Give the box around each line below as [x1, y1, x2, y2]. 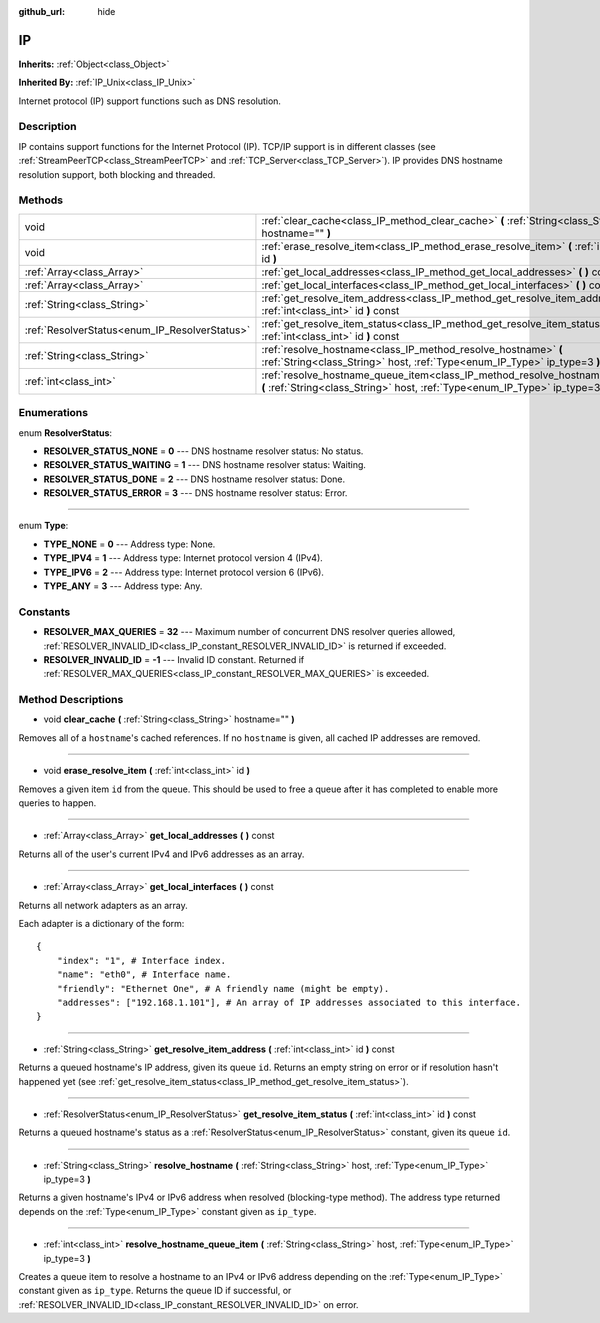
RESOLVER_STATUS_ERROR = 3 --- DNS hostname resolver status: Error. [43, 487, 348, 499]
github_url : [18, 6, 65, 17]
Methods [18, 193, 64, 207]
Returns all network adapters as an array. [18, 899, 189, 911]
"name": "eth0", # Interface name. [56, 969, 232, 980]
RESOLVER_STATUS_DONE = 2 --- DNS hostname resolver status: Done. [43, 473, 346, 485]
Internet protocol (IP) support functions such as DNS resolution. [18, 95, 282, 107]
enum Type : [18, 520, 69, 532]
